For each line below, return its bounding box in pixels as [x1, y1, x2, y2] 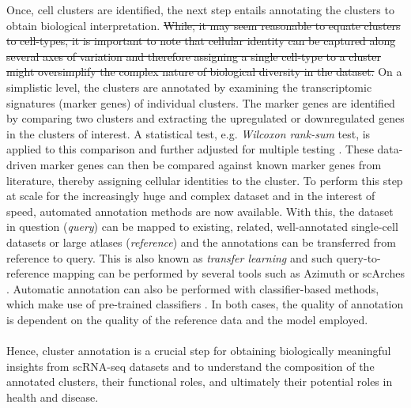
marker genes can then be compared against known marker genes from [40, 156, 382, 172]
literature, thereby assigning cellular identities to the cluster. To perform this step [6, 172, 403, 188]
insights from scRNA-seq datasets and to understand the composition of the [6, 357, 375, 374]
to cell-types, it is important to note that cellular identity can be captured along [6, 32, 396, 49]
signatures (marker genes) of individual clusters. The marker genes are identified [6, 94, 395, 111]
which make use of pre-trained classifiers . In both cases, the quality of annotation [6, 296, 404, 312]
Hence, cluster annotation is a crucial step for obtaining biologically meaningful [6, 342, 391, 359]
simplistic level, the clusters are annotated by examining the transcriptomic [6, 78, 372, 95]
